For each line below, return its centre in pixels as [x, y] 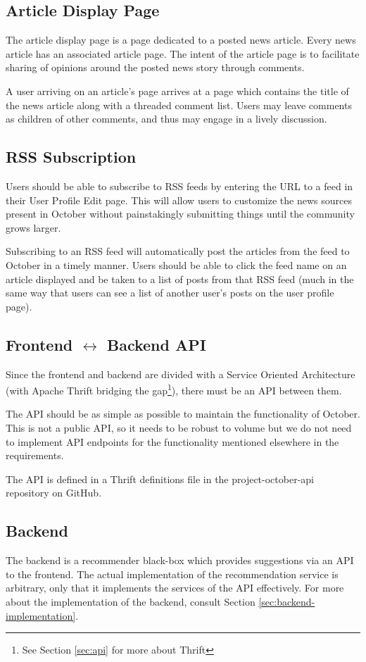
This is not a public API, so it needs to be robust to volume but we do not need [179, 427]
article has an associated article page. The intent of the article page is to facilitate [183, 53]
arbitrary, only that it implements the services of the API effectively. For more [175, 588]
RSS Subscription [71, 157]
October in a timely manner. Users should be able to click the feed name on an [176, 264]
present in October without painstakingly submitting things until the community [180, 214]
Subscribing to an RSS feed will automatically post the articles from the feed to [178, 251]
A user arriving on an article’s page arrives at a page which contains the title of [177, 90]
